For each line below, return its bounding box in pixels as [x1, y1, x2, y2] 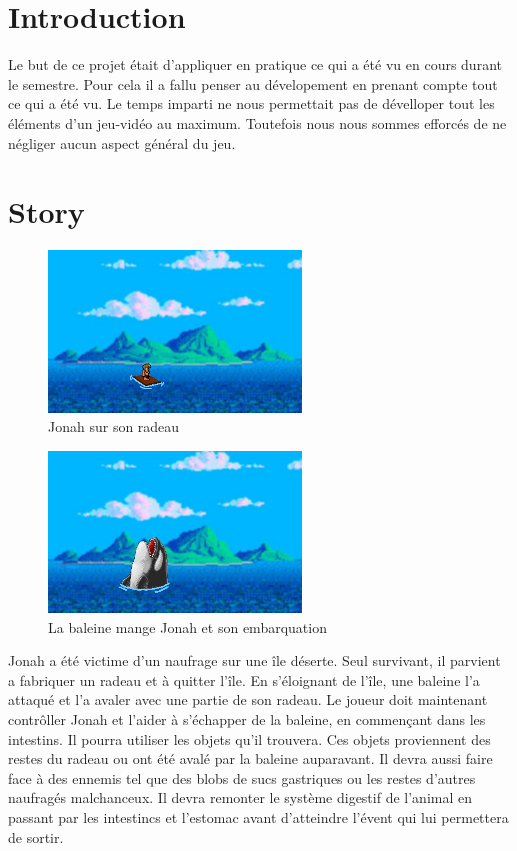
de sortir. [8, 826, 64, 847]
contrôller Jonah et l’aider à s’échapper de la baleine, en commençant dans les [8, 708, 486, 729]
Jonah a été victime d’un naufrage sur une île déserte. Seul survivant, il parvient [8, 650, 501, 671]
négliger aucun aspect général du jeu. [8, 132, 236, 153]
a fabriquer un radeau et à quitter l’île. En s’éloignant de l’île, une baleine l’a [8, 669, 480, 690]
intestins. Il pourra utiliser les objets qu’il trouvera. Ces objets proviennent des [8, 728, 491, 749]
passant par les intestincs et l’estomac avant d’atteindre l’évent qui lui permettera [8, 806, 509, 827]
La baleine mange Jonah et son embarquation [48, 616, 327, 637]
